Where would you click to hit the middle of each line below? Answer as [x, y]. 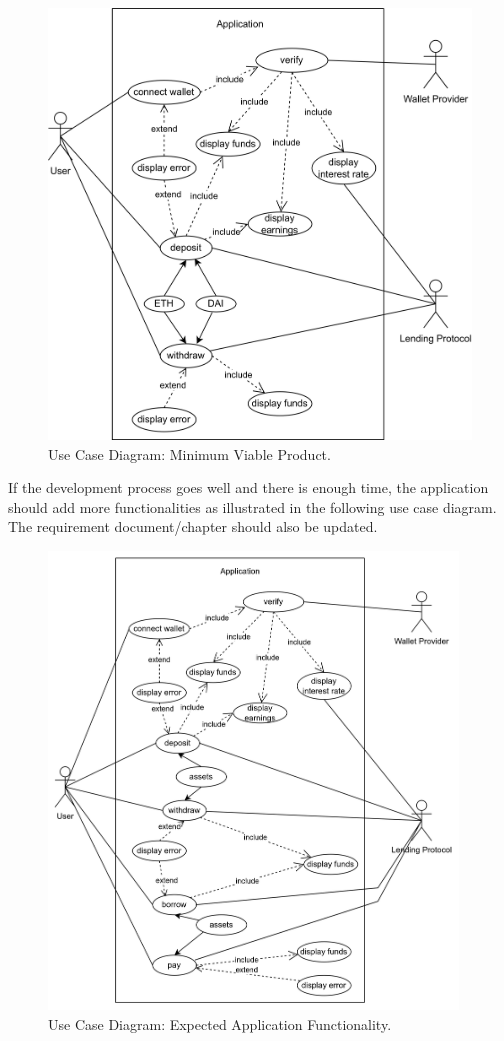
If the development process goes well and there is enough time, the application [248, 487]
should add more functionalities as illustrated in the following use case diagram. [252, 506]
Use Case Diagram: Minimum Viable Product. [189, 453]
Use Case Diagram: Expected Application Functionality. [220, 1023]
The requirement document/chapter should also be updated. [193, 526]
